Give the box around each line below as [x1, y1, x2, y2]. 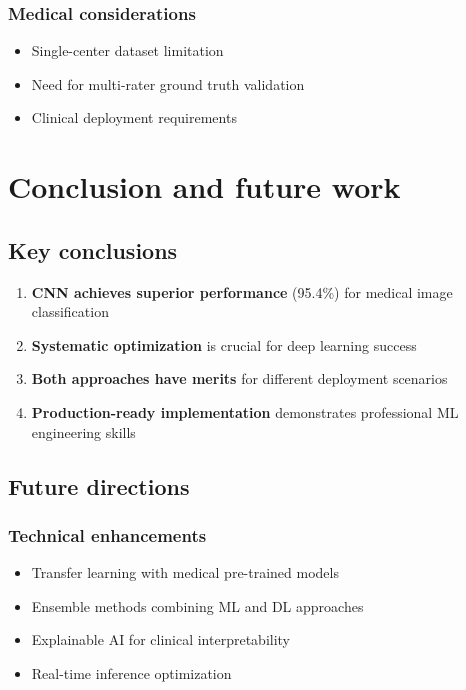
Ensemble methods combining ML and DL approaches [31, 595, 364, 616]
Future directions [8, 470, 190, 501]
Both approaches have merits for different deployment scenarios [31, 368, 448, 389]
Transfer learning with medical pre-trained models [31, 562, 339, 583]
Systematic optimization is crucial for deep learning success [31, 334, 417, 355]
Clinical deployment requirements [31, 107, 237, 128]
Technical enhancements [8, 522, 207, 547]
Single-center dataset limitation [31, 40, 224, 61]
